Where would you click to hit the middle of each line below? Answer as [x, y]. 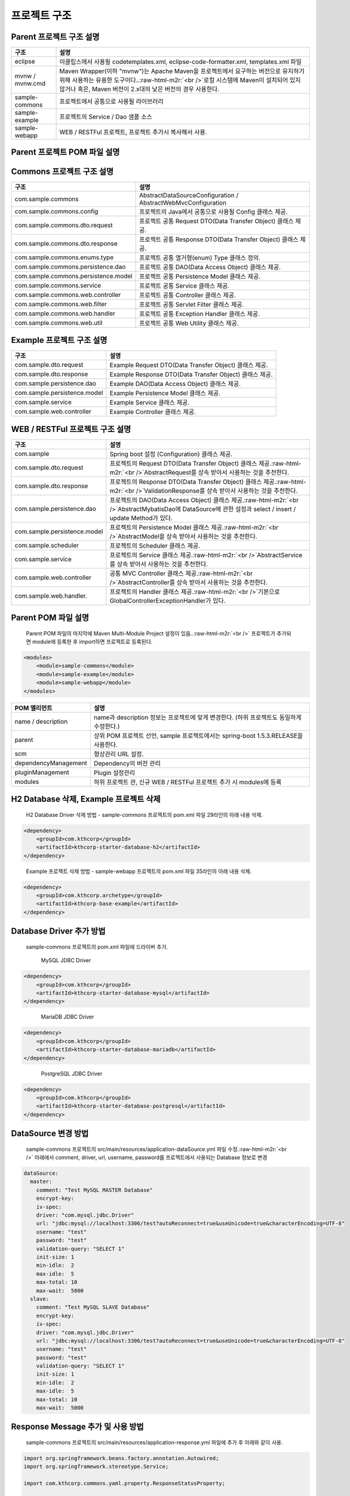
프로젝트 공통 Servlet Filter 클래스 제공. [191, 304]
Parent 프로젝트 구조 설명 [55, 37]
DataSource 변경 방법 [50, 1134]
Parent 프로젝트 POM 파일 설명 [65, 152]
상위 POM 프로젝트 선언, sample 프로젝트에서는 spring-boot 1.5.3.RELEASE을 [198, 735]
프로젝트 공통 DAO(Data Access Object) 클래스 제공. [210, 267]
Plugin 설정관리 [114, 773]
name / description [41, 721]
